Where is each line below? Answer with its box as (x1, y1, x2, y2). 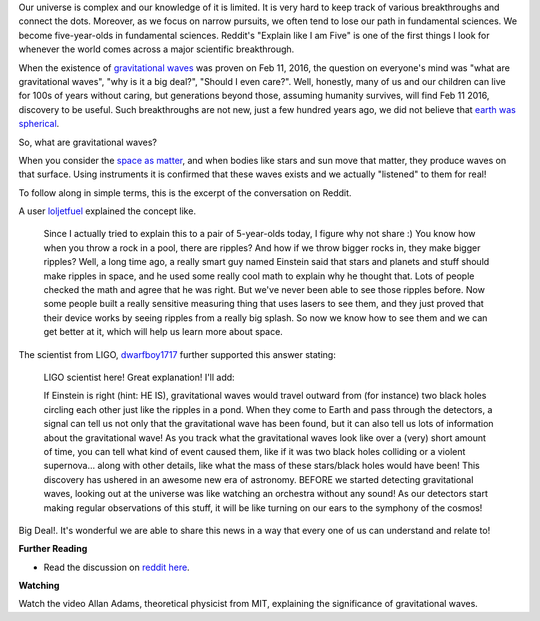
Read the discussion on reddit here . (43, 561, 190, 573)
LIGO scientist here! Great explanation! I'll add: (43, 371, 235, 383)
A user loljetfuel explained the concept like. (18, 205, 197, 217)
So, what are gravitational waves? (18, 136, 157, 148)
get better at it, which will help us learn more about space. (43, 326, 284, 338)
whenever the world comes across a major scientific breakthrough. (18, 43, 295, 55)
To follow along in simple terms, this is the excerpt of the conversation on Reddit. (18, 186, 352, 199)
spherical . (18, 118, 60, 130)
